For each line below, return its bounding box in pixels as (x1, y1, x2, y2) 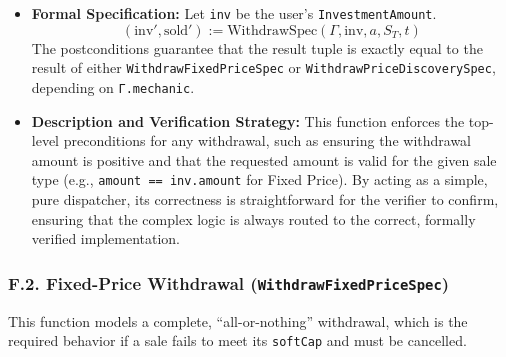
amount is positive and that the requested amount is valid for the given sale (31, 149, 497, 170)
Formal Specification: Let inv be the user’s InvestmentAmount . (31, 3, 437, 23)
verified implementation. (31, 228, 181, 249)
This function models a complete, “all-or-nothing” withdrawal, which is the (8, 310, 468, 331)
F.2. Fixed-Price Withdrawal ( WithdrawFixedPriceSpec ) (8, 270, 450, 295)
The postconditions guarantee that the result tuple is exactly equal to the (31, 37, 483, 58)
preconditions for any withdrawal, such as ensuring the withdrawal (63, 130, 471, 151)
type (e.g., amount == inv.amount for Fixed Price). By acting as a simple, (31, 169, 488, 190)
